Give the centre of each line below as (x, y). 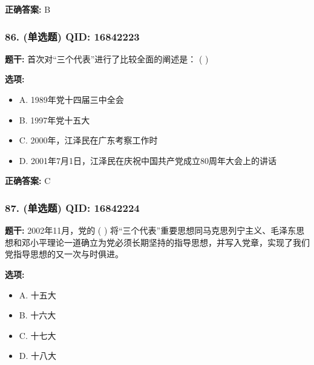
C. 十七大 (38, 335)
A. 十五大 (38, 294)
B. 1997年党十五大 (54, 120)
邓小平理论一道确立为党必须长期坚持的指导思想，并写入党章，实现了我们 (165, 242)
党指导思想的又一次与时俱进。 (64, 254)
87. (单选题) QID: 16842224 (72, 207)
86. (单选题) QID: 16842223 (72, 36)
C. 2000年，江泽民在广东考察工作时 (88, 140)
